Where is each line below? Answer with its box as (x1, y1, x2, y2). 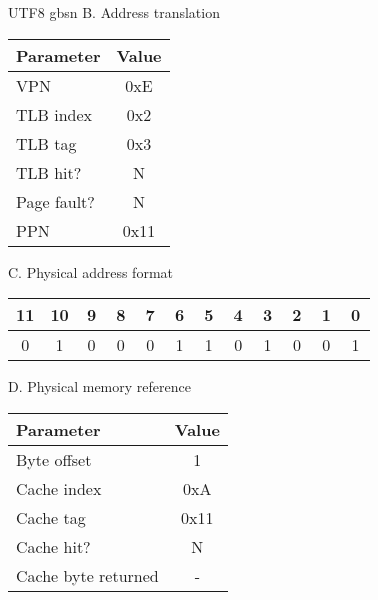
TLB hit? (16, 160, 82, 184)
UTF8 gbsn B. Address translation (8, 2, 220, 22)
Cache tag (16, 505, 86, 529)
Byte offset (16, 447, 92, 471)
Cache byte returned (16, 563, 159, 587)
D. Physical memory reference (8, 376, 191, 397)
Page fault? (16, 189, 95, 213)
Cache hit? (16, 534, 91, 558)
